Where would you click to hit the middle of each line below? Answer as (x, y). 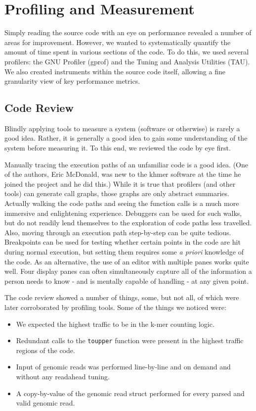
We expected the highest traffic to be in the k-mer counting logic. (115, 324)
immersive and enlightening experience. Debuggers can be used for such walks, (123, 213)
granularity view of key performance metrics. (72, 81)
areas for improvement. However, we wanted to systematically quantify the (118, 42)
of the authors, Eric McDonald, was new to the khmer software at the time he (123, 174)
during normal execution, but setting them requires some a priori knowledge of (124, 252)
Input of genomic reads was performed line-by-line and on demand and (123, 367)
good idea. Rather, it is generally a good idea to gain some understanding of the (126, 138)
